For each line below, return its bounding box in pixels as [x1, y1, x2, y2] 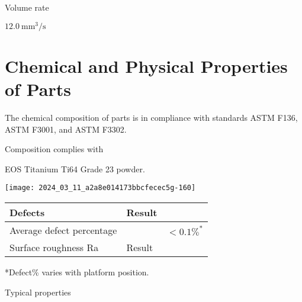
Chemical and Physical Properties [5, 53, 288, 78]
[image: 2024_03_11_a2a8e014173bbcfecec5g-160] [5, 184, 196, 192]
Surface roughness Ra [9, 240, 99, 255]
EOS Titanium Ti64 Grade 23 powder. [5, 162, 145, 175]
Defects [9, 205, 45, 220]
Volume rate [5, 1, 49, 13]
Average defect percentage [9, 223, 117, 237]
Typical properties [5, 285, 71, 298]
